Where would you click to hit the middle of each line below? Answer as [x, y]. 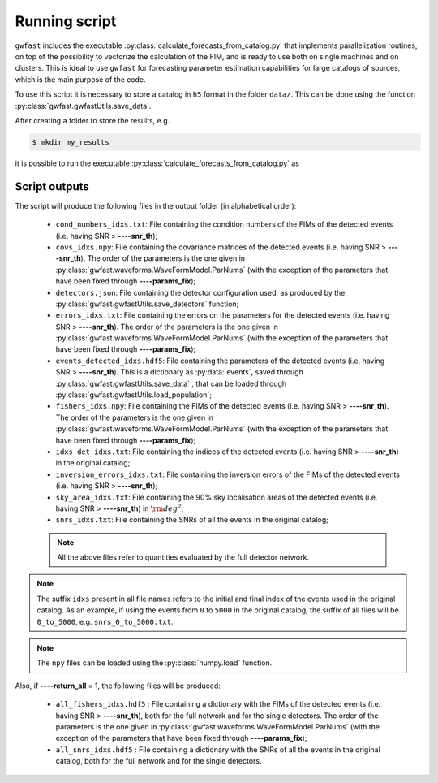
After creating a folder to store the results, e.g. [92, 120]
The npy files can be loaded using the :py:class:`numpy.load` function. [155, 663]
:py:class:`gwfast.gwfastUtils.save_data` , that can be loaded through [171, 383]
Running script [66, 21]
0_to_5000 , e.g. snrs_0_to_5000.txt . [105, 621]
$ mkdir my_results [71, 142]
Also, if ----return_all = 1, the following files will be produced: [118, 686]
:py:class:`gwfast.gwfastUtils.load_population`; [134, 395]
